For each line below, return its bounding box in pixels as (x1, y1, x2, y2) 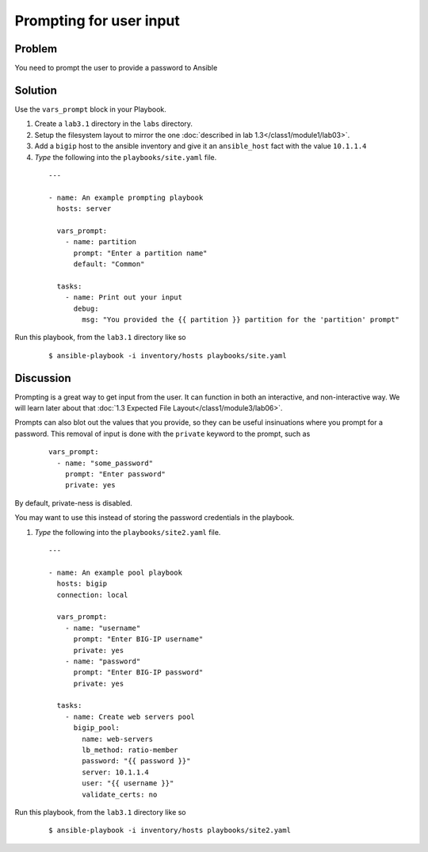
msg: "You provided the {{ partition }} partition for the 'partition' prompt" (82, 315, 400, 324)
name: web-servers (82, 734, 154, 743)
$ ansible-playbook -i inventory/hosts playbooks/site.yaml (48, 351, 287, 360)
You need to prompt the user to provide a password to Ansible (14, 63, 218, 73)
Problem (14, 42, 58, 55)
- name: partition (64, 238, 137, 246)
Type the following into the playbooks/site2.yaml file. (34, 527, 221, 537)
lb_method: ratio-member (82, 746, 178, 755)
